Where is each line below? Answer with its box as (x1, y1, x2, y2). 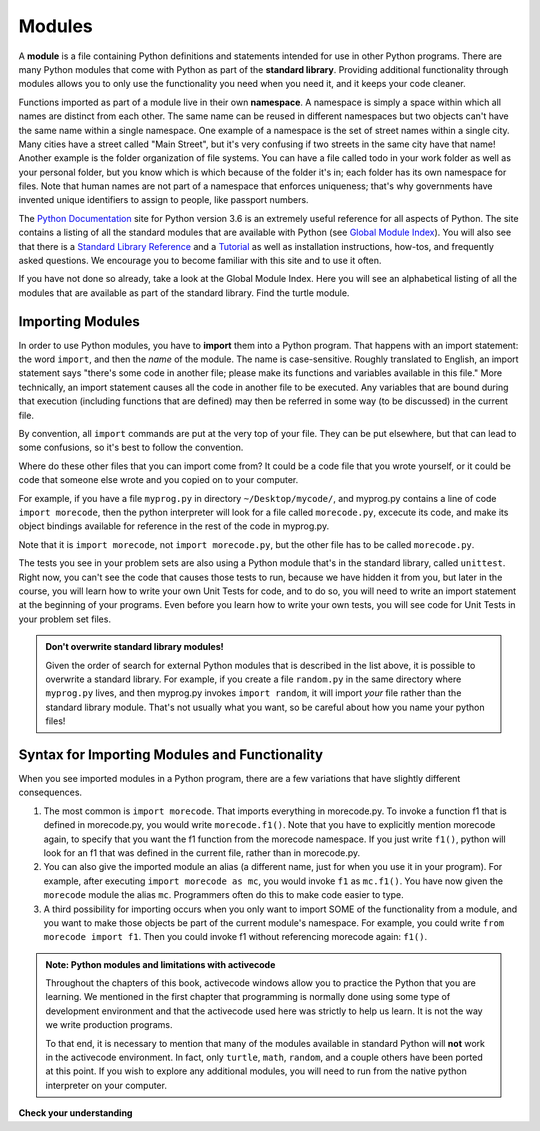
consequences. (18, 786, 83, 799)
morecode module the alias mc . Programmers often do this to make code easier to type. (43, 889, 404, 901)
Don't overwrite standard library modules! (45, 641, 224, 653)
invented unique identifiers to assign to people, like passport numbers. (18, 194, 309, 206)
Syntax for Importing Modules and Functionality (18, 746, 324, 763)
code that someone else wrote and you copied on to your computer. (18, 474, 299, 486)
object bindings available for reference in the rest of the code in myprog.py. (18, 520, 330, 532)
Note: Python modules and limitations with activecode (45, 958, 276, 970)
